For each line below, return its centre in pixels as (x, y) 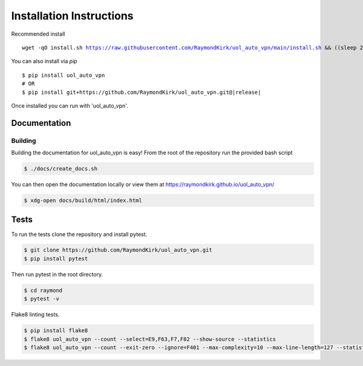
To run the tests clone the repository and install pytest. (79, 234)
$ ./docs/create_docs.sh (61, 169)
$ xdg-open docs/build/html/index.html (83, 201)
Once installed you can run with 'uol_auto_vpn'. (70, 105)
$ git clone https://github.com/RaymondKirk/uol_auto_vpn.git (118, 250)
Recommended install (38, 34)
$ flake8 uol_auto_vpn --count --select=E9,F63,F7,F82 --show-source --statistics (150, 339)
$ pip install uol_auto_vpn (64, 75)
